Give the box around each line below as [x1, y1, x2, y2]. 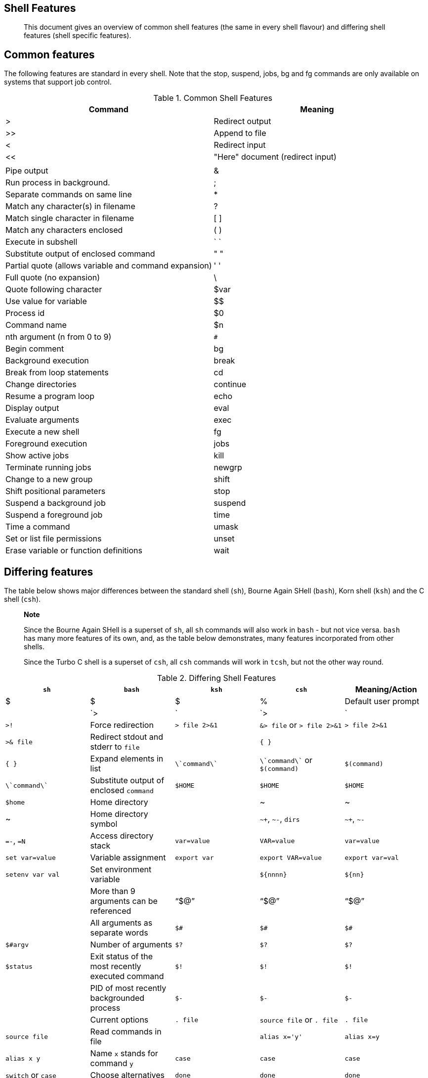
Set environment [90, 864, 152, 875]
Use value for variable [5, 296, 87, 307]
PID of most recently [90, 983, 167, 993]
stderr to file [90, 742, 140, 752]
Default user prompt [344, 696, 420, 707]
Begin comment [5, 344, 64, 354]
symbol [90, 819, 118, 829]
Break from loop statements [5, 367, 109, 378]
